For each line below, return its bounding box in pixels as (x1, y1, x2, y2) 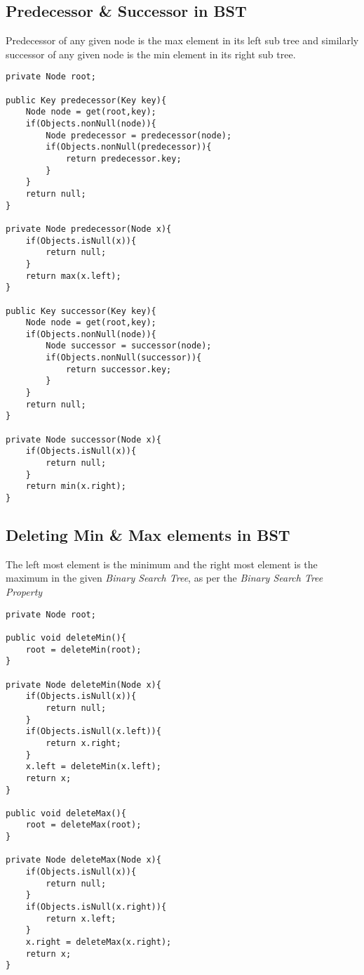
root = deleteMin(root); (25, 644, 142, 655)
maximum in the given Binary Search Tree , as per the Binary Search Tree (6, 570, 323, 585)
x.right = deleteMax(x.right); (25, 937, 172, 948)
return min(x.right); (25, 481, 126, 492)
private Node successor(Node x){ (6, 434, 161, 445)
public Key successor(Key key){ (6, 306, 156, 316)
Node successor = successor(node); (46, 341, 212, 351)
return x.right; (46, 738, 121, 748)
